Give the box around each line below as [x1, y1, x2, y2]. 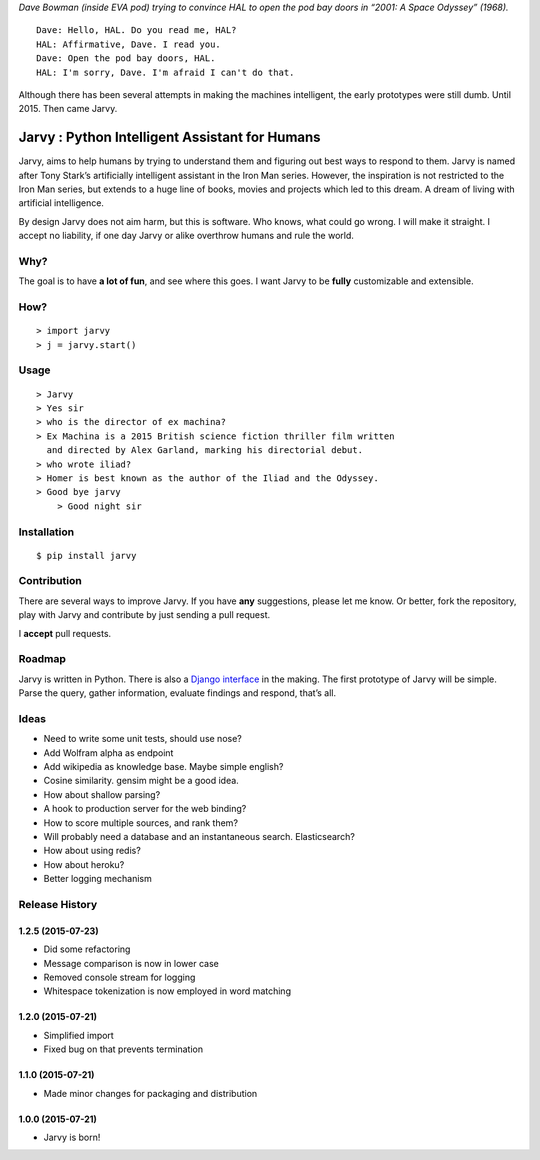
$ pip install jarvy [36, 550, 137, 561]
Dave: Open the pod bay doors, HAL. [36, 53, 216, 64]
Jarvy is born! [43, 1131, 101, 1143]
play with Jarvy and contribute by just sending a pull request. [18, 609, 271, 621]
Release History [18, 897, 98, 911]
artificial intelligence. [18, 197, 105, 209]
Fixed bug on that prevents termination [43, 1043, 204, 1055]
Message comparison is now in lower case [43, 957, 219, 969]
